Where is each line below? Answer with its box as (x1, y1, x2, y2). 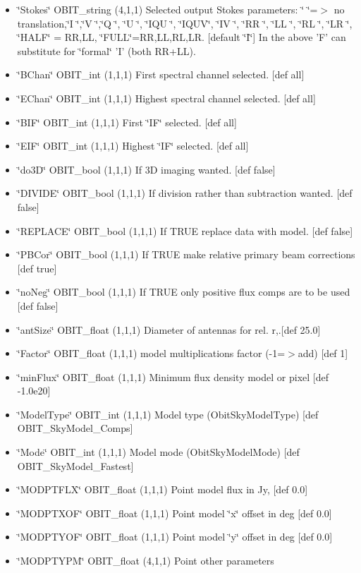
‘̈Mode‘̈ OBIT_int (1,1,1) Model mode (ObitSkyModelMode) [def (17, 445, 300, 459)
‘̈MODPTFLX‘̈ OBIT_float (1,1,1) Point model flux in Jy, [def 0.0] (17, 482, 308, 497)
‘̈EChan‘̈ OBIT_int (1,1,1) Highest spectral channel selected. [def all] (17, 90, 316, 105)
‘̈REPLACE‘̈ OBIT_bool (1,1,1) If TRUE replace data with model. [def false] (17, 223, 353, 238)
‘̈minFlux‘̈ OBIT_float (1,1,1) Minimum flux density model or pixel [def (17, 369, 329, 384)
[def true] (17, 260, 57, 275)
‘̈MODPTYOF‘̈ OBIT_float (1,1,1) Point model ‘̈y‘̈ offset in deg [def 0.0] (17, 529, 333, 544)
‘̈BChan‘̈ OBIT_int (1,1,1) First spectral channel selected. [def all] (17, 67, 305, 82)
